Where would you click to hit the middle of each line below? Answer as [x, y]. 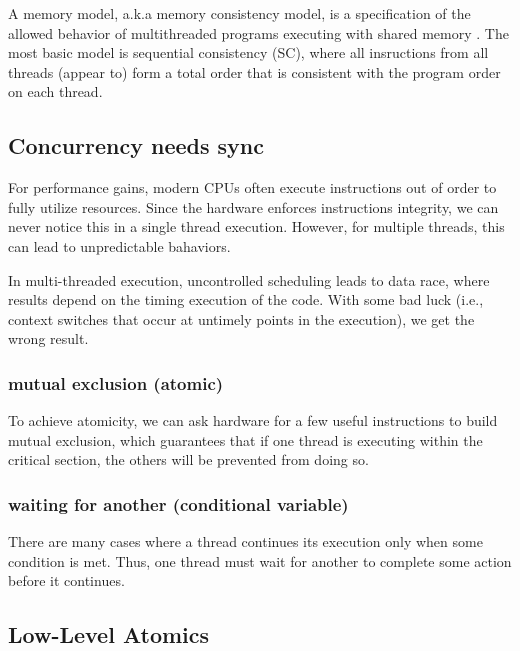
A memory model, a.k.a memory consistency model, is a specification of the [239, 13]
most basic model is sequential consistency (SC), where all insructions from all [248, 52]
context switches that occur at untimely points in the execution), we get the [241, 318]
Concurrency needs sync [136, 145]
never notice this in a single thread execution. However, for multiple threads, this [256, 226]
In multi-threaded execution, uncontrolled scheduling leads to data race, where [249, 279]
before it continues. [66, 580]
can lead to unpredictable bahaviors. [119, 245]
